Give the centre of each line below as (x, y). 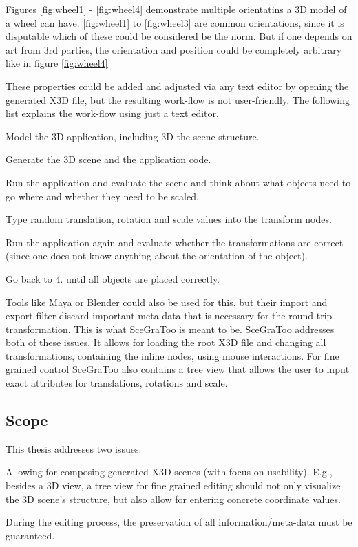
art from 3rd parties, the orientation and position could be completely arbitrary (174, 49)
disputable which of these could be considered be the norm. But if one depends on (179, 36)
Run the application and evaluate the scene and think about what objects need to (178, 182)
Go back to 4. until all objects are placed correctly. (113, 278)
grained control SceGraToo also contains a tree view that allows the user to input (178, 369)
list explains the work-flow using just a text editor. (112, 113)
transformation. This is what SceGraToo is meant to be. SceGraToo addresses (170, 329)
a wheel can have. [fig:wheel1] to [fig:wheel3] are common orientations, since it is (175, 22)
